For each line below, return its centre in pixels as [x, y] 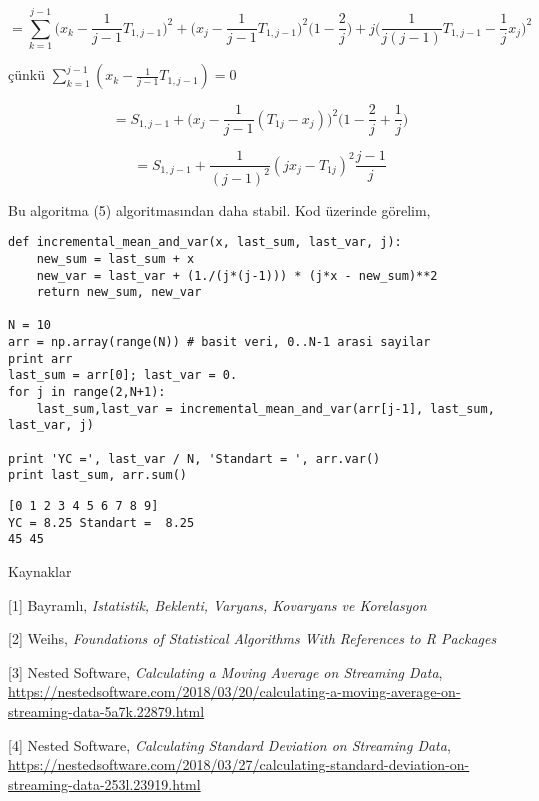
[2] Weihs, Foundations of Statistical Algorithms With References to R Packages [252, 638]
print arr [40, 358]
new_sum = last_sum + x [115, 258]
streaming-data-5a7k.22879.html [106, 710]
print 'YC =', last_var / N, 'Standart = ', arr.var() [194, 458]
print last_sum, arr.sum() [97, 475]
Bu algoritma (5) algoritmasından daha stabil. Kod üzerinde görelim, [219, 209]
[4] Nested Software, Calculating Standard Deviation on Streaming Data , [229, 744]
